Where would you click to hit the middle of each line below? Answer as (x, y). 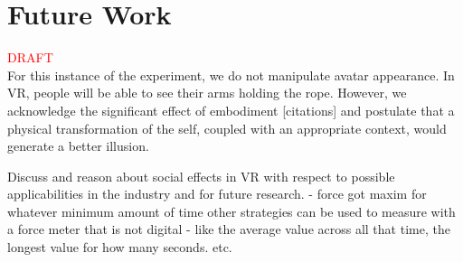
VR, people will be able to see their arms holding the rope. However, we (207, 93)
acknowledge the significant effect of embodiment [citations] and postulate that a (231, 110)
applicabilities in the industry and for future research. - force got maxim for (217, 194)
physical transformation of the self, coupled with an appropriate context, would (227, 128)
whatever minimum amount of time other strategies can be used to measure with (231, 211)
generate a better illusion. (78, 146)
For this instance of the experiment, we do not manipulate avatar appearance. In (231, 75)
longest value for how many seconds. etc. (120, 247)
